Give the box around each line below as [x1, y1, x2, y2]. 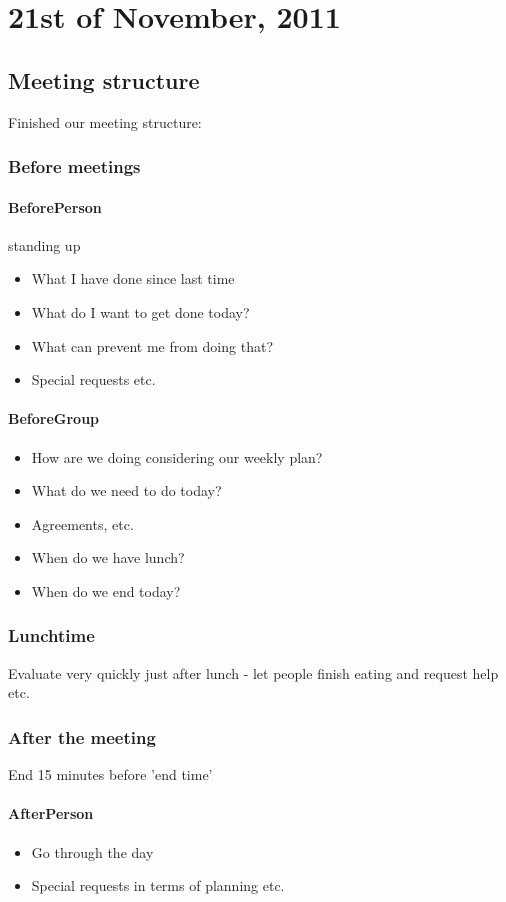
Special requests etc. [31, 369, 156, 390]
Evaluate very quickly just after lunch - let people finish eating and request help [8, 662, 499, 683]
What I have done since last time [31, 268, 235, 289]
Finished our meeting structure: [8, 111, 202, 132]
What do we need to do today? [31, 480, 222, 501]
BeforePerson [8, 196, 102, 217]
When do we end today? [31, 580, 181, 601]
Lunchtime [8, 623, 95, 648]
